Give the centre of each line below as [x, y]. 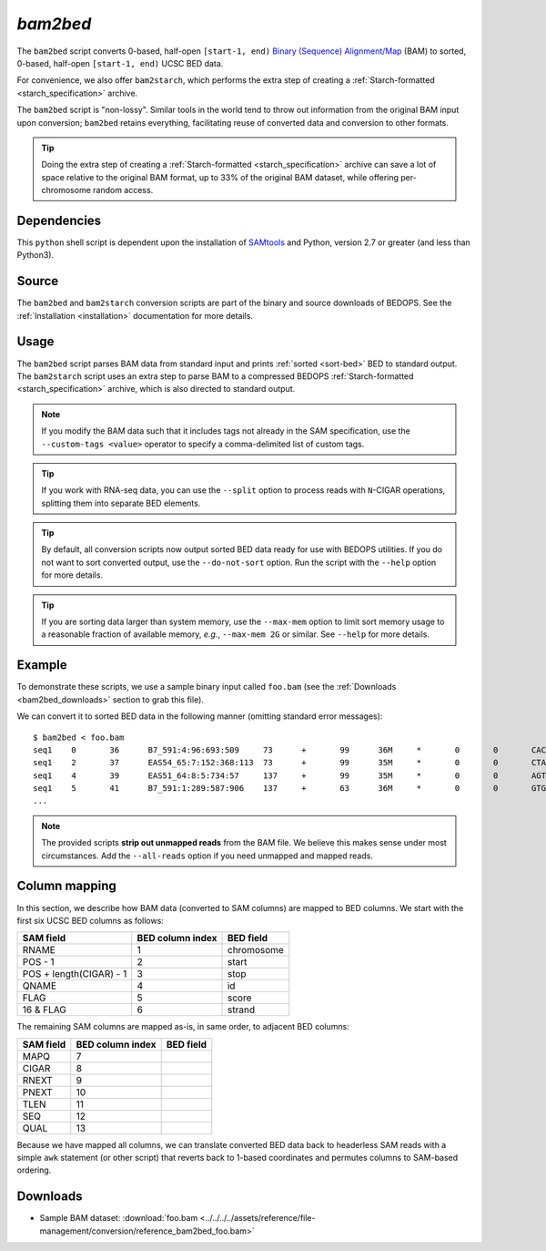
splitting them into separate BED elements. [121, 503]
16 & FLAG [45, 1010]
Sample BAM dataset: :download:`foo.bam [119, 1218]
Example [42, 665]
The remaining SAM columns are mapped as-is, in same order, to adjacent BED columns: [183, 1027]
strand [241, 1010]
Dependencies [59, 220]
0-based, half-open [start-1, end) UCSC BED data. [120, 63]
